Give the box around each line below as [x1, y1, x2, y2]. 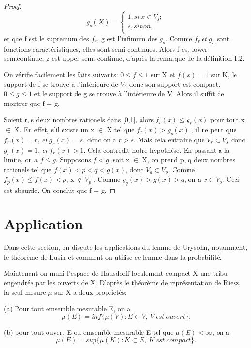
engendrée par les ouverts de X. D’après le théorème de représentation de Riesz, [4, 277, 241, 287]
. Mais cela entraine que [134, 134, 204, 144]
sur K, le [211, 69, 237, 79]
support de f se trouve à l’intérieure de [4, 79, 118, 89]
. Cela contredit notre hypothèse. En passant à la [83, 144, 230, 155]
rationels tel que [4, 164, 52, 174]
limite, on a [4, 155, 38, 165]
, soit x [109, 155, 130, 165]
